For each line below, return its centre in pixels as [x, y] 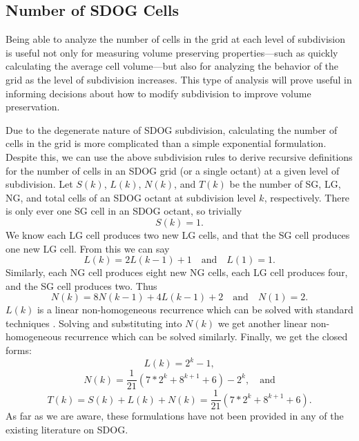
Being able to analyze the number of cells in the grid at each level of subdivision [176, 39]
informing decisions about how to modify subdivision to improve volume [158, 93]
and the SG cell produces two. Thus [81, 285]
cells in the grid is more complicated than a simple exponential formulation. [166, 143]
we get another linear [263, 323]
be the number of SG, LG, [285, 184]
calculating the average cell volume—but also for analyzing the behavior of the [172, 66]
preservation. [33, 107]
